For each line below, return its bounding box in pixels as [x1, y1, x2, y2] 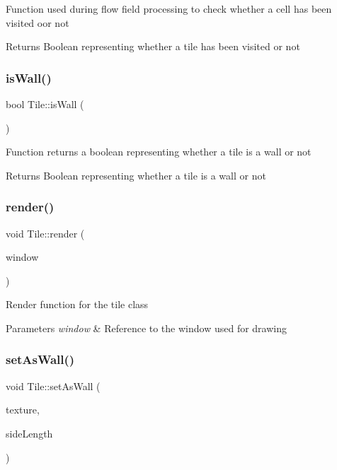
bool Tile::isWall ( [6, 97, 84, 111]
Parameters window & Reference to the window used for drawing [6, 320, 287, 335]
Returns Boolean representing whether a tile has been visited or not [6, 39, 300, 54]
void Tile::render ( [6, 225, 85, 240]
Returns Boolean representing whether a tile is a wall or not [6, 168, 266, 182]
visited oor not [6, 15, 69, 30]
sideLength [6, 425, 53, 440]
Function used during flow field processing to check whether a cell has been [6, 1, 332, 16]
